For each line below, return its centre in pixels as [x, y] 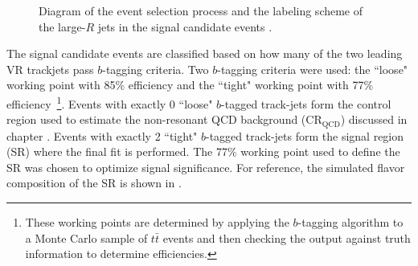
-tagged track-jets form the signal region [305, 135]
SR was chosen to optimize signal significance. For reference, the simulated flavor [206, 167]
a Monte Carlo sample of [86, 237]
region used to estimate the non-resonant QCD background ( [156, 119]
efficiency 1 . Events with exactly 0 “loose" [110, 102]
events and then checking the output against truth [287, 237]
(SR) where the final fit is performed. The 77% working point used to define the [203, 151]
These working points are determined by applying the [157, 222]
